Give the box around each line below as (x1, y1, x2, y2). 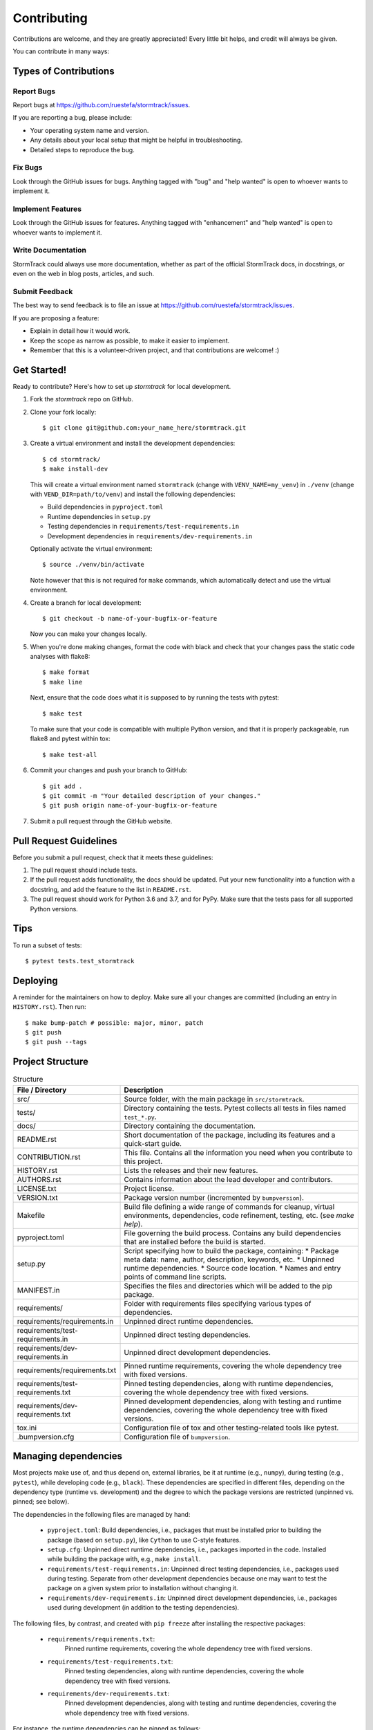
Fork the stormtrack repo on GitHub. (30, 395, 134, 403)
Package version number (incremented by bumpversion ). (124, 1192, 304, 1202)
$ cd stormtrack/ (42, 455, 101, 463)
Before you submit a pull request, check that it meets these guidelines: (12, 853, 213, 862)
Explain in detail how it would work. (30, 327, 131, 335)
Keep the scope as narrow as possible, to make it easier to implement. (30, 336, 230, 345)
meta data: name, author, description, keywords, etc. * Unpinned (124, 1255, 334, 1264)
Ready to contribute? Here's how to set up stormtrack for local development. (12, 382, 231, 390)
